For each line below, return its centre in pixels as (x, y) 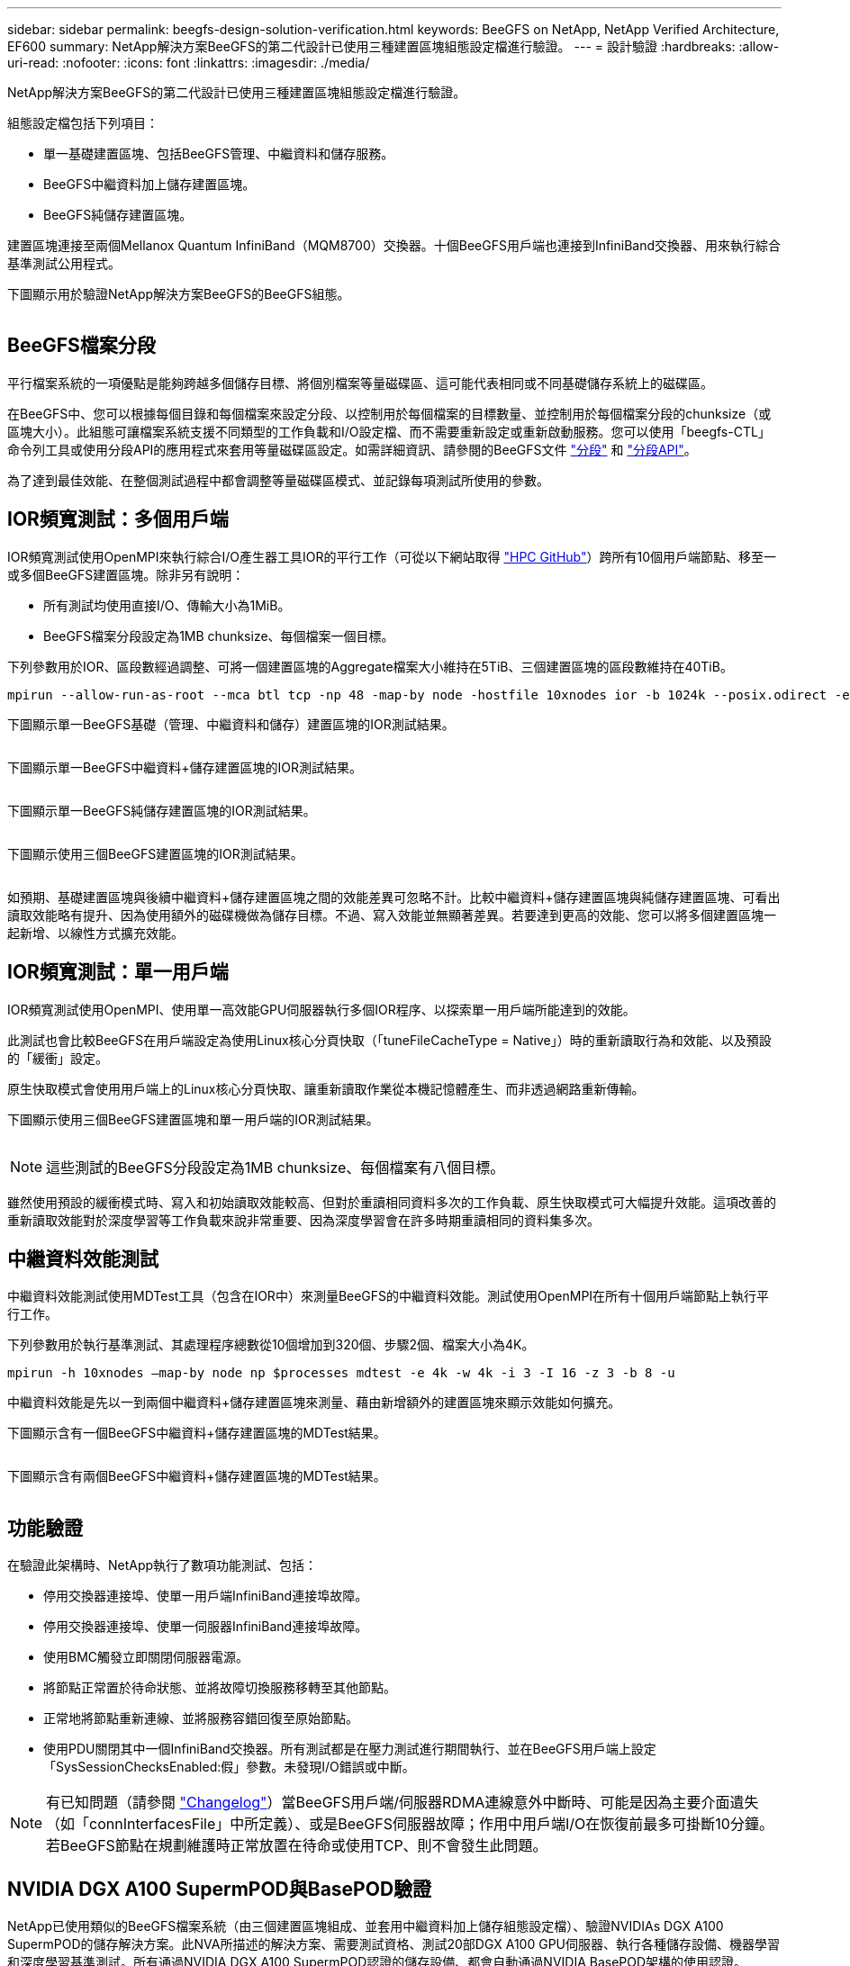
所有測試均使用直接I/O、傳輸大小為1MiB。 (167, 605)
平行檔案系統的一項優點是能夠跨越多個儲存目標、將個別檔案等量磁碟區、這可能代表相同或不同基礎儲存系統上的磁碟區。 (360, 383)
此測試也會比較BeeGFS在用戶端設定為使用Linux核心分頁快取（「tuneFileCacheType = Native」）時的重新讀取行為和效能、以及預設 (389, 1040)
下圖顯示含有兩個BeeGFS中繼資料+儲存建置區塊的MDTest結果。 (197, 1476)
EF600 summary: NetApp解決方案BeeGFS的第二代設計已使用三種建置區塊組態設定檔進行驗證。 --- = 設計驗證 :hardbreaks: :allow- (393, 46)
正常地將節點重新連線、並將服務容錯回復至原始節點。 (201, 1718)
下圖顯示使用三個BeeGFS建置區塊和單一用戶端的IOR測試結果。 (193, 1119)
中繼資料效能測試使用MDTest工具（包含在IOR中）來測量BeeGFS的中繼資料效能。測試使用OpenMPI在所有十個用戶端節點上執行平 (389, 1296)
